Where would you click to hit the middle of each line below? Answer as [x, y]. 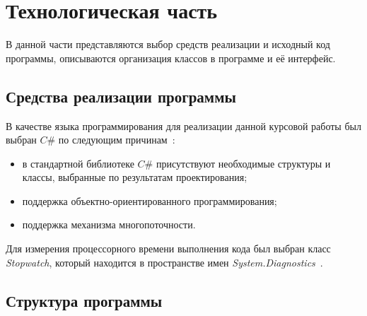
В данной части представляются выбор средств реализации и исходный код [168, 44]
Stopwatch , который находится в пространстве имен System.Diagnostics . [164, 262]
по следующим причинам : [117, 140]
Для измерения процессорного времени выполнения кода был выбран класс [168, 248]
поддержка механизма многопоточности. [109, 224]
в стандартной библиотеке [78, 163]
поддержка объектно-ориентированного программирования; [150, 200]
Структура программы [84, 300]
